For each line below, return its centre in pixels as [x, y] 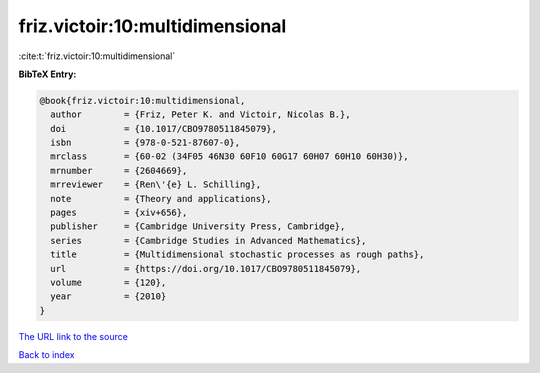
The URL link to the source [73, 336]
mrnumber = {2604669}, [119, 170]
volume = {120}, [108, 282]
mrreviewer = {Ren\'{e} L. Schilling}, [156, 184]
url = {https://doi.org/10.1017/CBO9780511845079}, [206, 268]
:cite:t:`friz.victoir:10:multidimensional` [97, 56]
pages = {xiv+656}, [119, 213]
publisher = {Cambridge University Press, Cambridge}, [198, 226]
